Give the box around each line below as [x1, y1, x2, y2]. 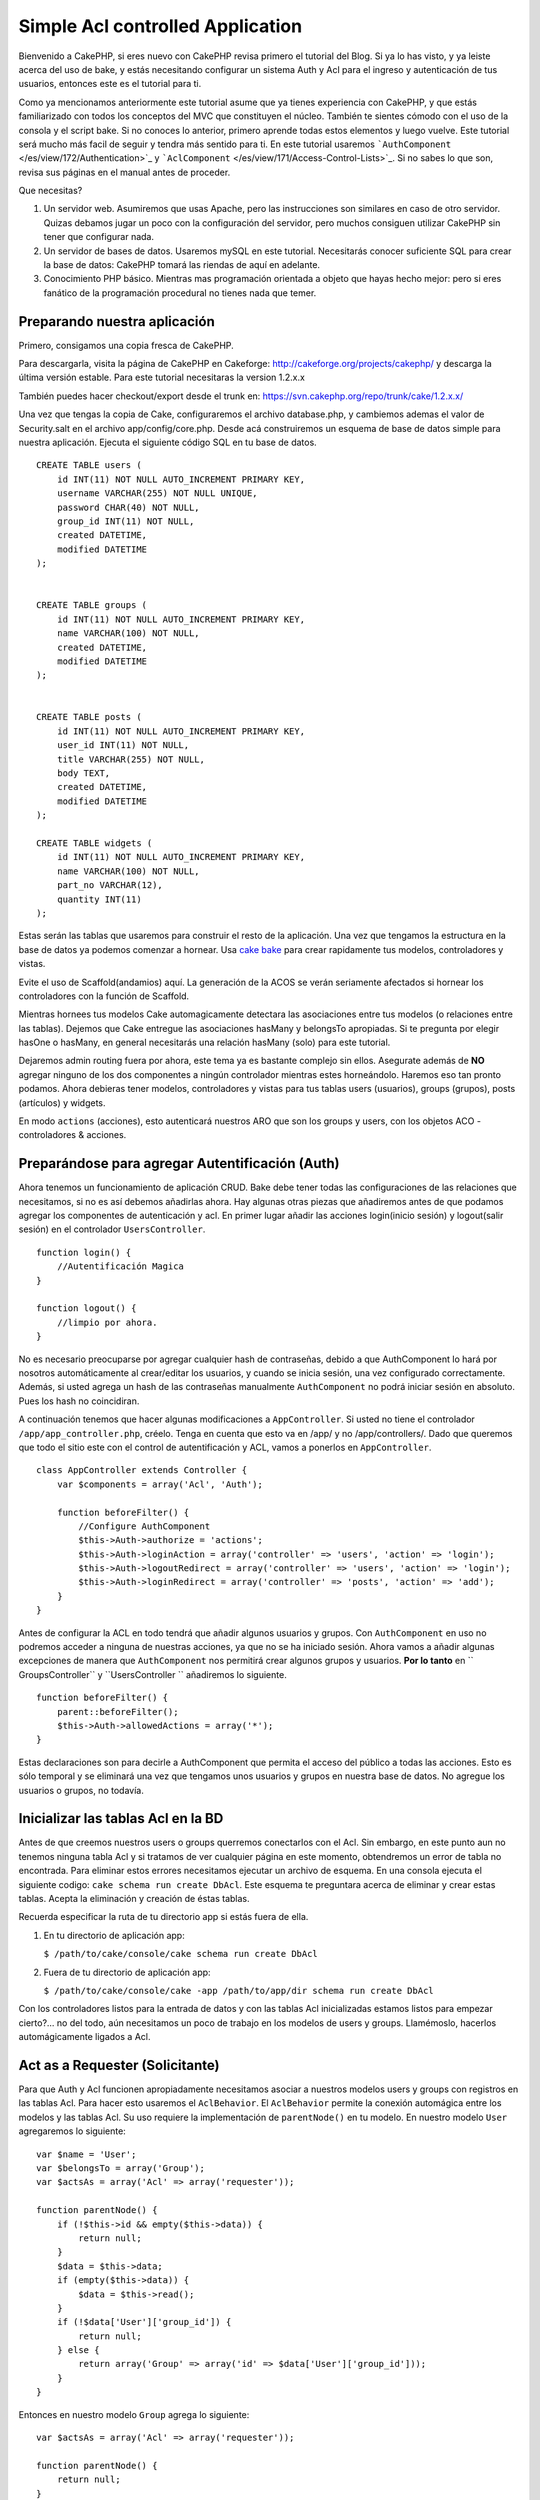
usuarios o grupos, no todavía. [18, 1784, 144, 1796]
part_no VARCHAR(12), [56, 880, 164, 891]
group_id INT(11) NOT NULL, [56, 516, 195, 527]
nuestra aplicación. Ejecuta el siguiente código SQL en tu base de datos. [18, 436, 317, 449]
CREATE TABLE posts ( [36, 711, 142, 723]
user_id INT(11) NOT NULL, [56, 740, 190, 751]
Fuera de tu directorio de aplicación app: [43, 1966, 211, 1978]
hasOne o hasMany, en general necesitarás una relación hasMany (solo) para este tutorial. [18, 1036, 391, 1049]
